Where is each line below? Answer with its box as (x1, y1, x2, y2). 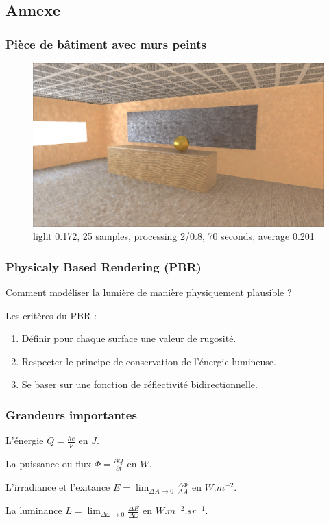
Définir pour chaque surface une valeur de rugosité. (21, 331, 236, 345)
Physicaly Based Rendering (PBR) (5, 258, 202, 275)
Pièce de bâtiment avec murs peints (5, 35, 207, 52)
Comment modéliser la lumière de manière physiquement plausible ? (5, 284, 292, 299)
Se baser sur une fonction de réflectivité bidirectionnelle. (21, 377, 258, 391)
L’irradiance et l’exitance (5, 480, 110, 494)
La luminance (5, 503, 62, 518)
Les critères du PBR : (5, 308, 97, 322)
